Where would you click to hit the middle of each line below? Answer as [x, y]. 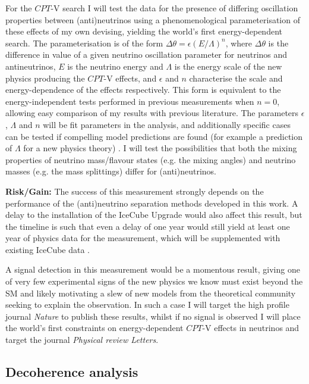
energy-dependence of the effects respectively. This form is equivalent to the [143, 90]
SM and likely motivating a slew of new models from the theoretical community [151, 293]
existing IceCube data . [48, 249]
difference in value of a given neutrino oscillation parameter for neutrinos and [146, 54]
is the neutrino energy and [115, 66]
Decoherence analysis [72, 372]
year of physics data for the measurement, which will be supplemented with [143, 238]
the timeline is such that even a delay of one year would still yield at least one [148, 226]
